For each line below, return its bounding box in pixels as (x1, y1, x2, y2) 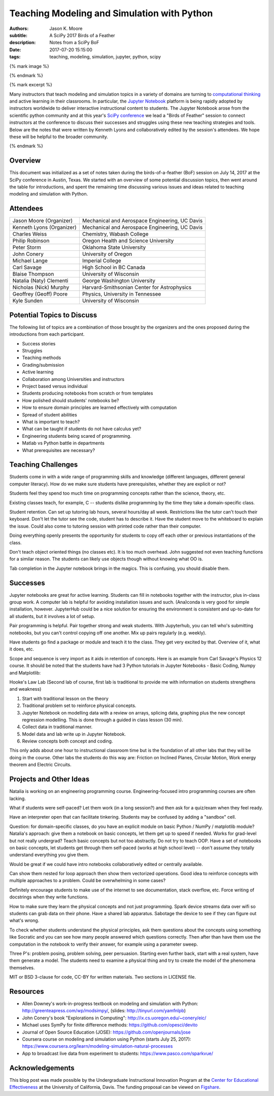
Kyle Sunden (12, 297, 43, 304)
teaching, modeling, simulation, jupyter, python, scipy (49, 54, 161, 60)
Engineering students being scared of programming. (22, 433, 131, 439)
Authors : (9, 25, 29, 31)
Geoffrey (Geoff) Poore (12, 291, 68, 298)
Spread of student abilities (22, 411, 77, 417)
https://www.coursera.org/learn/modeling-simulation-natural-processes (22, 1043, 173, 1049)
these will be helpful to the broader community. (9, 134, 109, 140)
